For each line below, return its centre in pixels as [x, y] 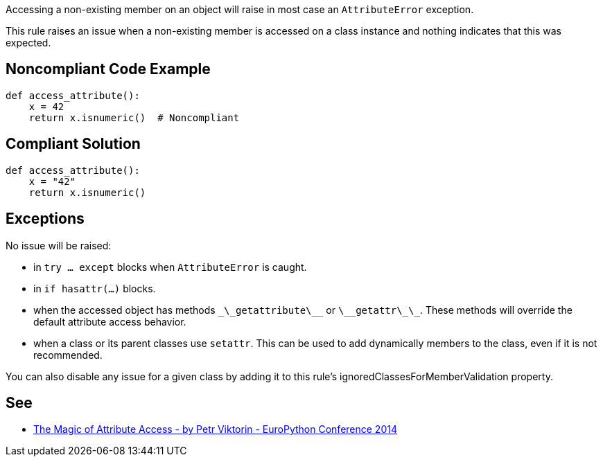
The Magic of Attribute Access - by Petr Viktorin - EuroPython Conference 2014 [215, 429]
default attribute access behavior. [110, 321]
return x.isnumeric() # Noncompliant [134, 117]
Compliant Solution [73, 144]
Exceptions [45, 219]
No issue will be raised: [59, 245]
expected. [28, 43]
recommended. [68, 355]
